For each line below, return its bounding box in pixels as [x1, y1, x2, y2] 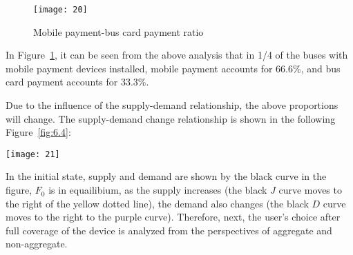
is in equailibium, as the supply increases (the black [48, 183, 267, 197]
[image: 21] [6, 149, 60, 159]
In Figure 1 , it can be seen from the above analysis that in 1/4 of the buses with [6, 48, 348, 62]
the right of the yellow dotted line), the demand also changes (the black [6, 196, 309, 210]
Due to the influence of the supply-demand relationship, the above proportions [6, 98, 338, 112]
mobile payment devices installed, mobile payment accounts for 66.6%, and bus [6, 61, 341, 75]
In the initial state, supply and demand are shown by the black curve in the [6, 169, 327, 183]
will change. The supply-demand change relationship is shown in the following [6, 111, 336, 125]
